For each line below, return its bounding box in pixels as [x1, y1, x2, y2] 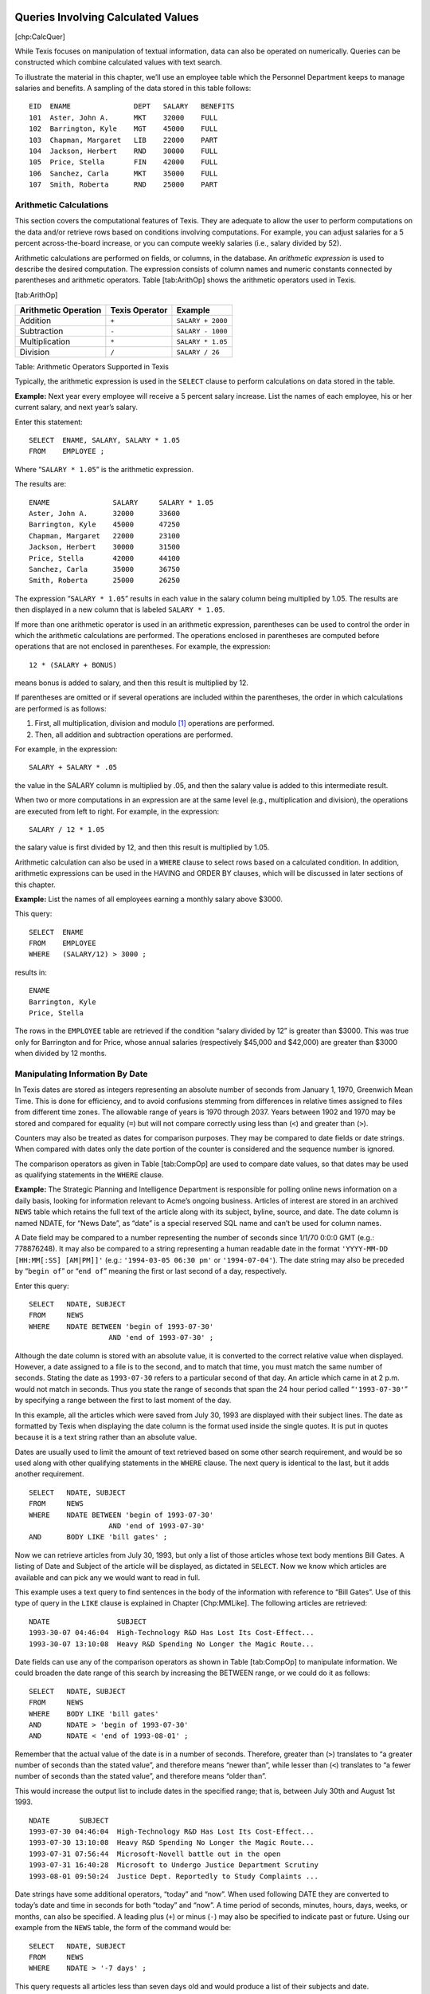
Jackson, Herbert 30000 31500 [29, 542, 181, 552]
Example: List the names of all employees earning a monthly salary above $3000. [14, 894, 283, 904]
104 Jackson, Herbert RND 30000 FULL [29, 147, 218, 156]
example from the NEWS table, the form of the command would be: [14, 1923, 232, 1933]
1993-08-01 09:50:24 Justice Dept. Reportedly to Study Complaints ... [29, 1871, 319, 1881]
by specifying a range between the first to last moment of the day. [14, 1396, 232, 1405]
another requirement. [14, 1469, 84, 1479]
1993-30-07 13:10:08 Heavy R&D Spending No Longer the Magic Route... [29, 1639, 315, 1649]
